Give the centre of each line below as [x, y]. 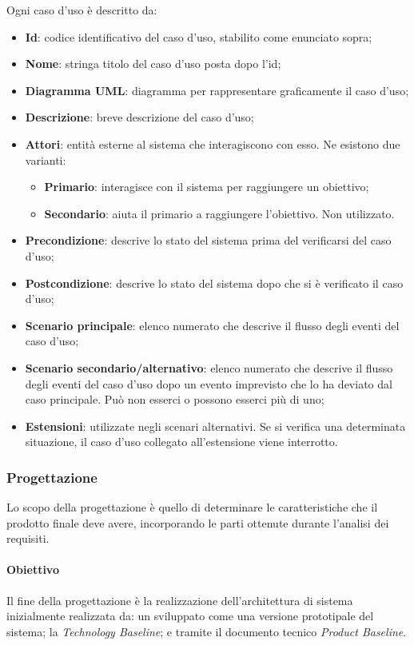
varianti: [46, 159]
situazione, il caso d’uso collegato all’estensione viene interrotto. [181, 442]
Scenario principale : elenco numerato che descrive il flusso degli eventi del [212, 325]
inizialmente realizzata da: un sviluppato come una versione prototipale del [190, 616]
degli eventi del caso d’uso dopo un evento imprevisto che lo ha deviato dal [209, 383]
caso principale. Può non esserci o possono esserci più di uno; [175, 399]
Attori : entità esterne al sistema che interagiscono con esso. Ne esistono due [213, 143]
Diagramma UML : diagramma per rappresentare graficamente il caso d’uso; [217, 90]
